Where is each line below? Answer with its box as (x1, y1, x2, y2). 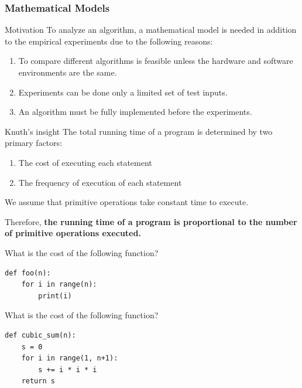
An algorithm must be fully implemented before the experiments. (18, 105, 252, 118)
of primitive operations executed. (5, 227, 141, 239)
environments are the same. (18, 66, 117, 78)
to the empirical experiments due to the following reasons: (5, 35, 213, 47)
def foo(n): (5, 268, 51, 277)
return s (21, 377, 55, 386)
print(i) (38, 291, 72, 300)
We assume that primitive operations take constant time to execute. (5, 196, 249, 208)
